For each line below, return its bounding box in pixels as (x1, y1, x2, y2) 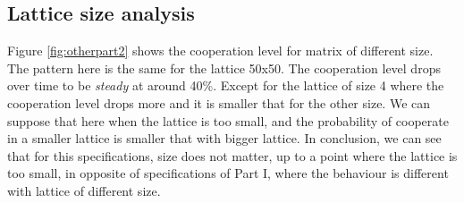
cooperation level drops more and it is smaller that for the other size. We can (7, 93, 431, 112)
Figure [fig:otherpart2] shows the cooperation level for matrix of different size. (7, 41, 434, 60)
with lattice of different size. (7, 181, 161, 199)
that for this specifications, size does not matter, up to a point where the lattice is (7, 146, 458, 165)
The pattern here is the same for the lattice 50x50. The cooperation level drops (7, 58, 441, 77)
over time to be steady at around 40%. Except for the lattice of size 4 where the (7, 76, 444, 95)
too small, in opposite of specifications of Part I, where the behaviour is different (7, 164, 449, 182)
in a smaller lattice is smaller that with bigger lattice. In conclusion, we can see (7, 129, 442, 148)
